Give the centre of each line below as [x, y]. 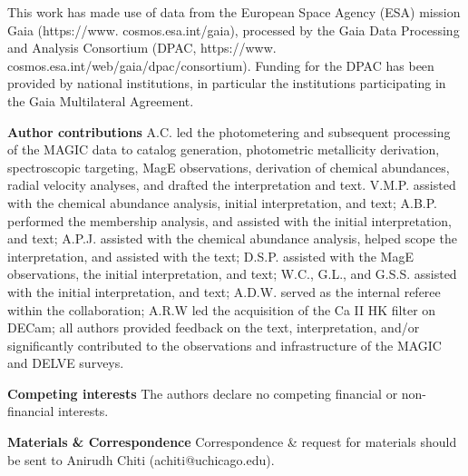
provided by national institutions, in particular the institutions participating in [227, 83]
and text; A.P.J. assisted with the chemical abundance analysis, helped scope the [232, 238]
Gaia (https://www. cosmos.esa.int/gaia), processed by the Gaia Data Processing [234, 30]
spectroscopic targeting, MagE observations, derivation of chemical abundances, [229, 167]
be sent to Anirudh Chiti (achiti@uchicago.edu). [141, 459]
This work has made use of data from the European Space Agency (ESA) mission [234, 12]
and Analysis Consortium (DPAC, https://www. [142, 48]
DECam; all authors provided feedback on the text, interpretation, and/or [214, 327]
